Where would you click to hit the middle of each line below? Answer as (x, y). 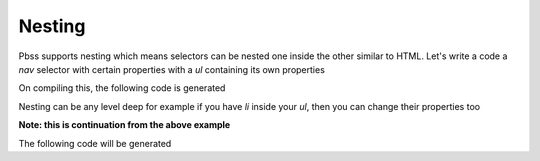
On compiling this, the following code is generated (122, 88)
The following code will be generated (95, 143)
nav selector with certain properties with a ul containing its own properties (171, 69)
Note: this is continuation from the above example (124, 125)
